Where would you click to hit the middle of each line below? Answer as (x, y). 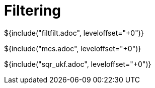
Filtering (32, 11)
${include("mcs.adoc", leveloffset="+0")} (73, 48)
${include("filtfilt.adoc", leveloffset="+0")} (74, 33)
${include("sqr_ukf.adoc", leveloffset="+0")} (78, 64)
